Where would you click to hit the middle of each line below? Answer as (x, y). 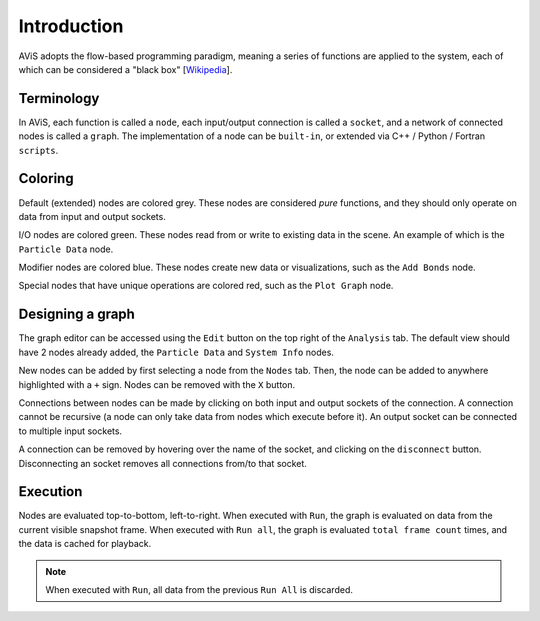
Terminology (59, 98)
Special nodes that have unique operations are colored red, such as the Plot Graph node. (206, 286)
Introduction (71, 26)
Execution (50, 491)
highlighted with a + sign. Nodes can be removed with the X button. (157, 384)
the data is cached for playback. (85, 544)
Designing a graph (76, 314)
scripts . (38, 150)
